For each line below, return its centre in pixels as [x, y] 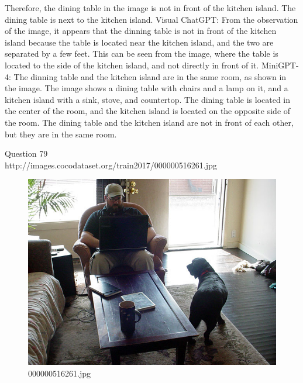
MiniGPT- [280, 65]
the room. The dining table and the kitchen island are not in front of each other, [149, 122]
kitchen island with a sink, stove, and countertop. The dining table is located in [148, 99]
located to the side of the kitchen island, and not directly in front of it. [132, 65]
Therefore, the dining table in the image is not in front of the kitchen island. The [150, 8]
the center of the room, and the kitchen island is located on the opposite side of [148, 111]
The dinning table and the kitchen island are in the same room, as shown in [150, 76]
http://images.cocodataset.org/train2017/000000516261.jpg [111, 165]
